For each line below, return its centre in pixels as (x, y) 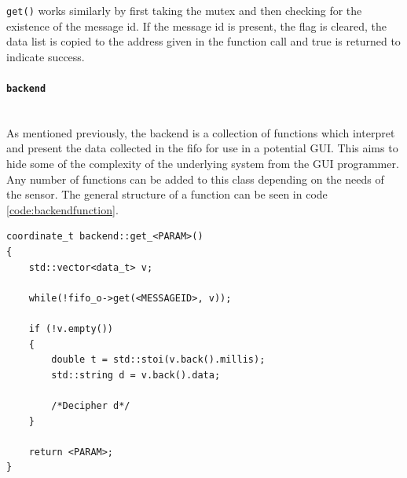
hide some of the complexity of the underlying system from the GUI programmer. (203, 164)
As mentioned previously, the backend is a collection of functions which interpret (201, 132)
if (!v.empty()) (71, 329)
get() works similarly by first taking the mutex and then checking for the (184, 10)
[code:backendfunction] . (62, 209)
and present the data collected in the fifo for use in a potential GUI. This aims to (202, 148)
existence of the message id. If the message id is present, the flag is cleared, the (196, 26)
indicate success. (46, 56)
